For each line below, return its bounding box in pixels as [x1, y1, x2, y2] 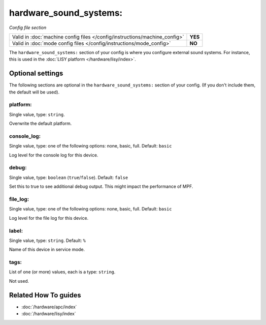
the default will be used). [9, 89, 60, 95]
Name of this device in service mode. [9, 246, 85, 253]
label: [9, 227, 23, 234]
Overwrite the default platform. [9, 120, 72, 126]
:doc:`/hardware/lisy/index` [21, 311, 76, 317]
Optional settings [9, 69, 64, 78]
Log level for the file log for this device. [9, 215, 89, 221]
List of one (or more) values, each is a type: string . [9, 269, 116, 275]
